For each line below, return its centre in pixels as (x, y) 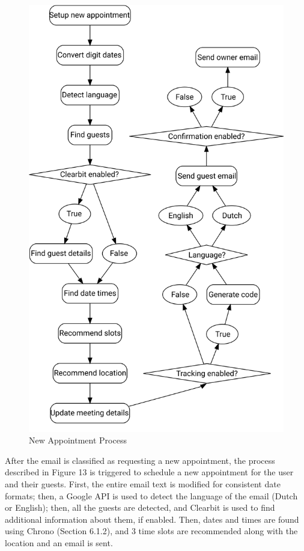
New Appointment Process (78, 440)
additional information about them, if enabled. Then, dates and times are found (152, 519)
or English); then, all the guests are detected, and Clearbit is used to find (140, 507)
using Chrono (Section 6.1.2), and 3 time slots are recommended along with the (151, 531)
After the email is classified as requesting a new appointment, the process (140, 460)
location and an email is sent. (59, 542)
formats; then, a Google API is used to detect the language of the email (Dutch (151, 495)
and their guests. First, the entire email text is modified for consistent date (143, 483)
